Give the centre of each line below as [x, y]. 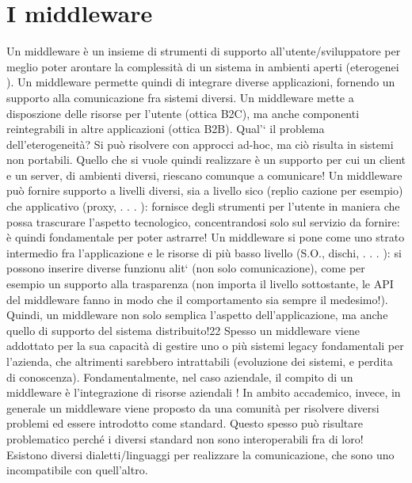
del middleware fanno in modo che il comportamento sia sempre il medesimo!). [197, 299]
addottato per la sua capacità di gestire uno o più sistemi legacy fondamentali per [205, 346]
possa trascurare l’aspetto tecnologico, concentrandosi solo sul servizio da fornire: [203, 221]
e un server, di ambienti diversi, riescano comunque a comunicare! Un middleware [204, 175]
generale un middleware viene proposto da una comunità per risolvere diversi [193, 407]
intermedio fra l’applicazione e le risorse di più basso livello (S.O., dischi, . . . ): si [204, 252]
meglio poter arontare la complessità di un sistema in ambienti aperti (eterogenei [203, 66]
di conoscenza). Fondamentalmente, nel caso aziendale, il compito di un [180, 377]
